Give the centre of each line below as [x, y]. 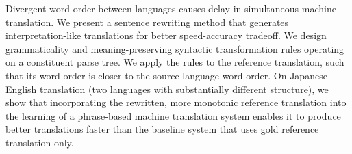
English [21, 89]
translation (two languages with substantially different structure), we [184, 89]
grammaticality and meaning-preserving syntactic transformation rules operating [175, 48]
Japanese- [310, 75]
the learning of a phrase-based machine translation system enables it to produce [173, 115]
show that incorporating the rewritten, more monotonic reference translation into [176, 102]
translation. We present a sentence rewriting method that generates [147, 22]
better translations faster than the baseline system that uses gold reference [162, 129]
